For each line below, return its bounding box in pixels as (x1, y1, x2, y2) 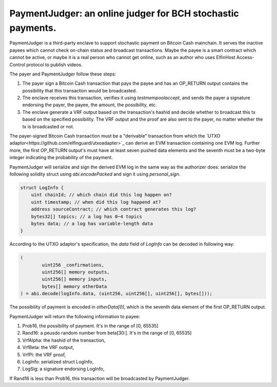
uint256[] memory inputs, (42, 276, 107, 282)
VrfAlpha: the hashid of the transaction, (22, 337, 106, 343)
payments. (9, 22, 56, 33)
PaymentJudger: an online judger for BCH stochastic (9, 8, 239, 19)
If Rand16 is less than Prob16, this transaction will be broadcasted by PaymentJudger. (9, 375, 190, 381)
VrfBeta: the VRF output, (22, 344, 74, 351)
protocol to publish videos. (26, 62, 83, 68)
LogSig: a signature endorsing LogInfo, (22, 366, 105, 372)
